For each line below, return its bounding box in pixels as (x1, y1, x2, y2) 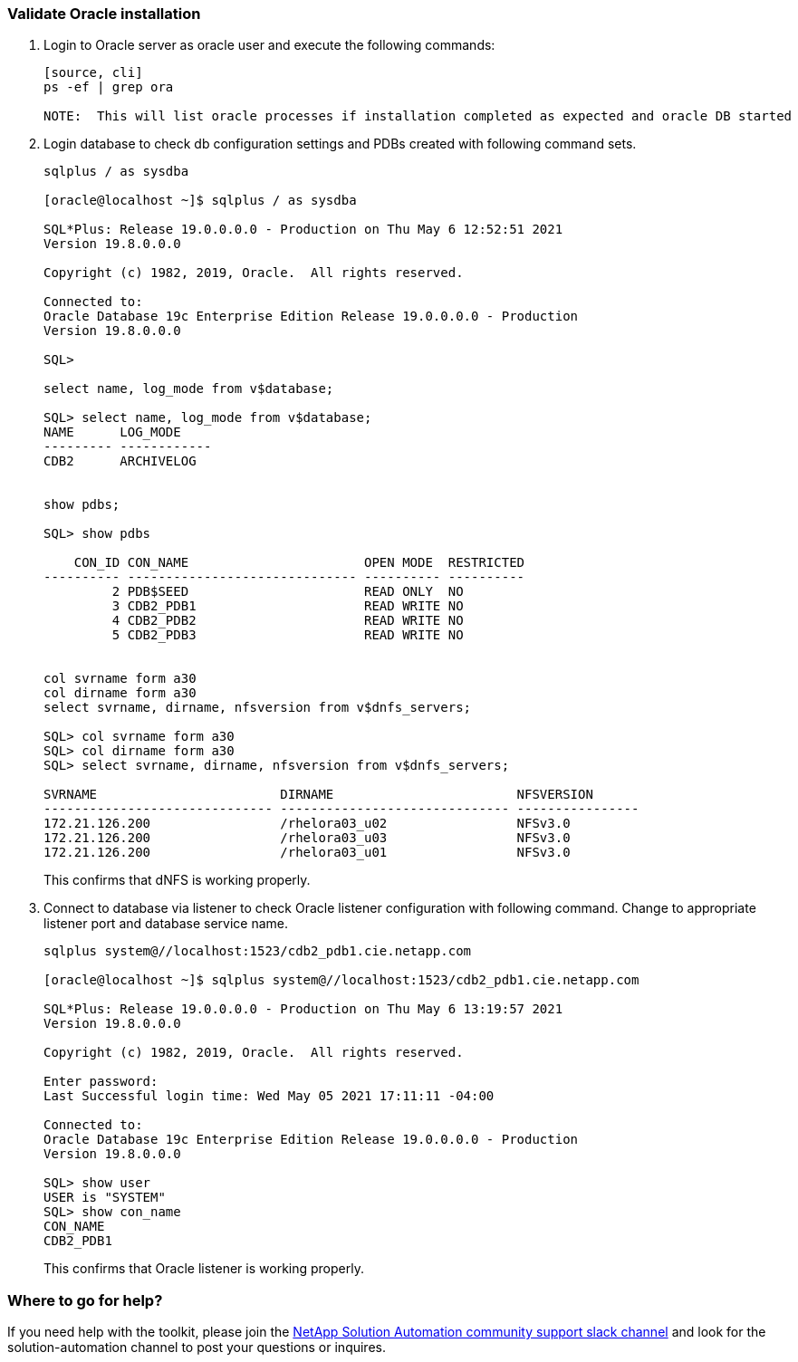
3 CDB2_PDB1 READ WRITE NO (111, 599, 464, 614)
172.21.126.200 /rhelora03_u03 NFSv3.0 (43, 830, 571, 846)
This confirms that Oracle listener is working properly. (43, 1261, 364, 1277)
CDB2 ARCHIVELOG (43, 454, 197, 469)
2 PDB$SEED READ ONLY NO (111, 584, 464, 599)
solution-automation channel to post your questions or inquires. (7, 1339, 386, 1356)
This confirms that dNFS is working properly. (43, 872, 311, 888)
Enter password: (43, 1074, 159, 1089)
